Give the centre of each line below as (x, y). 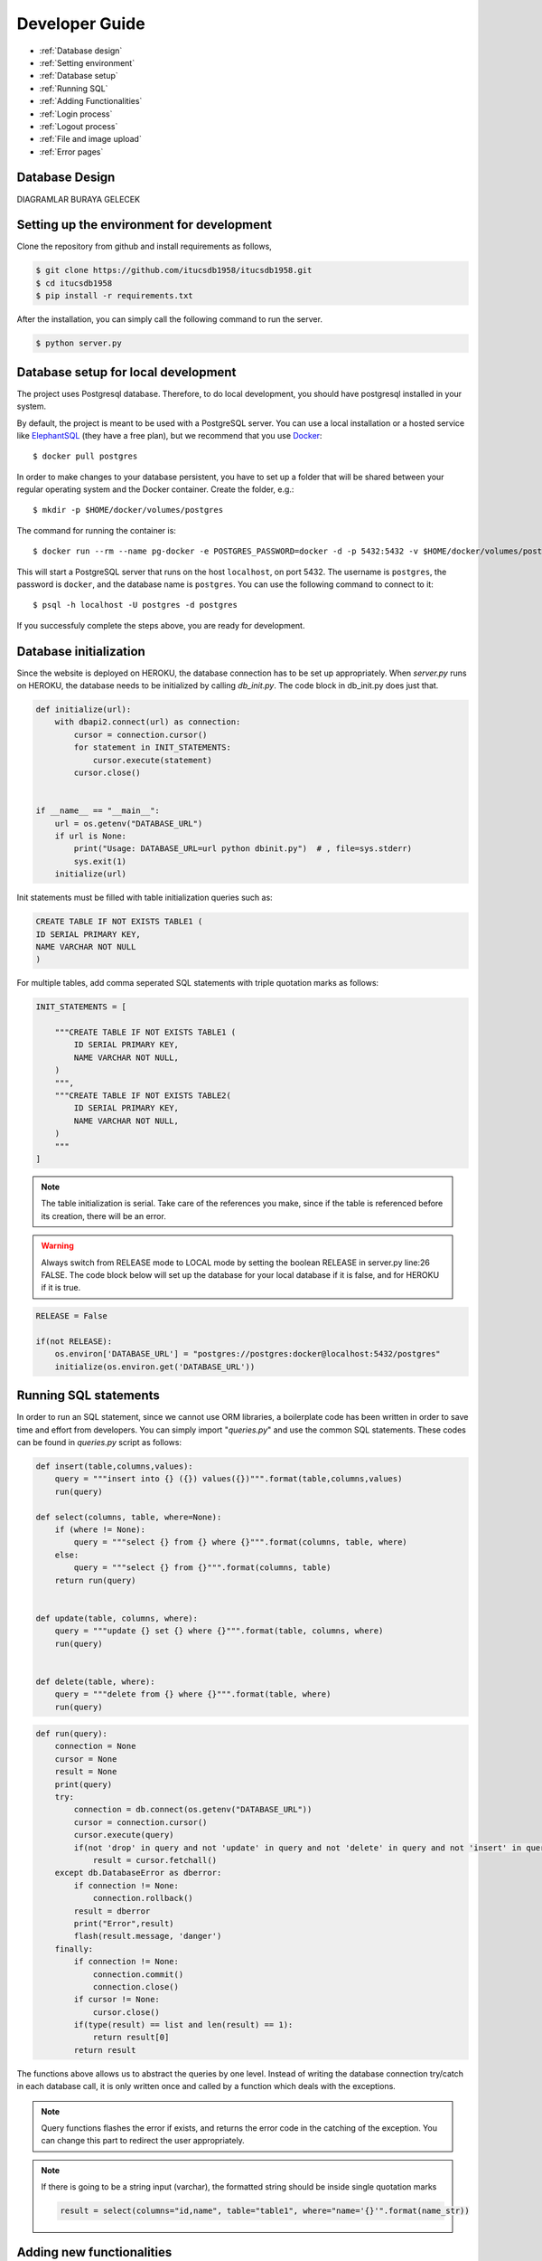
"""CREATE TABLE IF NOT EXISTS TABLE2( (143, 1096)
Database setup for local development (126, 372)
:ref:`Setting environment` (87, 62)
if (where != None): (100, 1530)
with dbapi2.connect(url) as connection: (148, 722)
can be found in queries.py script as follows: (99, 1443)
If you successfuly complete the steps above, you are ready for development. (161, 625)
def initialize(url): (84, 710)
